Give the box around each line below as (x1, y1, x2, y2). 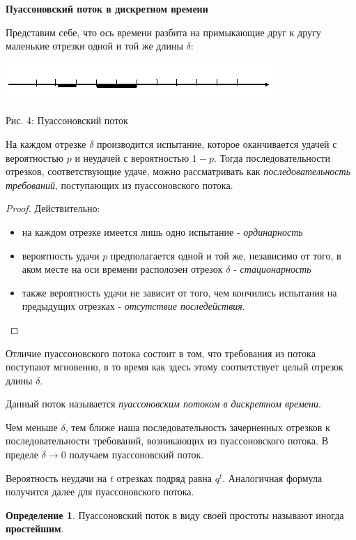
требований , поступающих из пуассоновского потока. (6, 177, 233, 192)
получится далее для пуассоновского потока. (6, 484, 194, 499)
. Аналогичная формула (222, 470, 323, 485)
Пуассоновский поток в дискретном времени (6, 1, 208, 15)
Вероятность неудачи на (6, 470, 107, 485)
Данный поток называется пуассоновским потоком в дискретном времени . (6, 396, 321, 411)
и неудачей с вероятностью (75, 150, 189, 165)
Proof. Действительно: (6, 201, 100, 216)
